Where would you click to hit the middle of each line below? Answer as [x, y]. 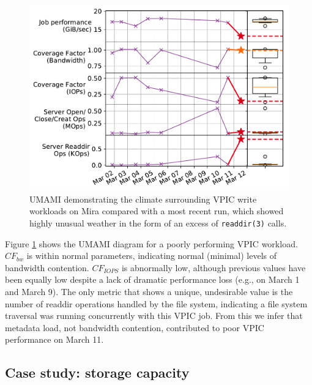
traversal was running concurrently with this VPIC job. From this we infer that [154, 316]
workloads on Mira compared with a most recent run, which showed [157, 211]
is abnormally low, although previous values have [214, 267]
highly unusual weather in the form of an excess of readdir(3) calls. [158, 222]
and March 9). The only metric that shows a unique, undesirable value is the [149, 291]
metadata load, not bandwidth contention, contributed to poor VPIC [135, 327]
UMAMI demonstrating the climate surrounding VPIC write [143, 199]
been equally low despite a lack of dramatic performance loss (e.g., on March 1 [152, 279]
